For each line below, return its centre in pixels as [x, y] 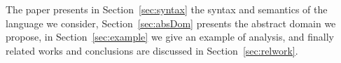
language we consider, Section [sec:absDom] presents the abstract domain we [171, 23]
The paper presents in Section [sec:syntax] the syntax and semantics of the [167, 9]
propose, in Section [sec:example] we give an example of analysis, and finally [170, 37]
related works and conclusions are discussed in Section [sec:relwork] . [152, 50]
